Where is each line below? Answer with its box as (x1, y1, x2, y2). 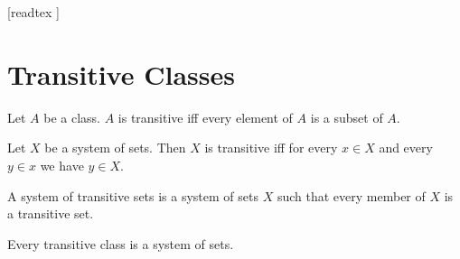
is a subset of (310, 107, 383, 126)
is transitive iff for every (204, 138, 338, 157)
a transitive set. (7, 204, 94, 223)
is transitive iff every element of (117, 107, 293, 126)
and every (379, 138, 433, 157)
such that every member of (277, 186, 426, 205)
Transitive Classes (7, 55, 235, 92)
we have (40, 155, 84, 174)
